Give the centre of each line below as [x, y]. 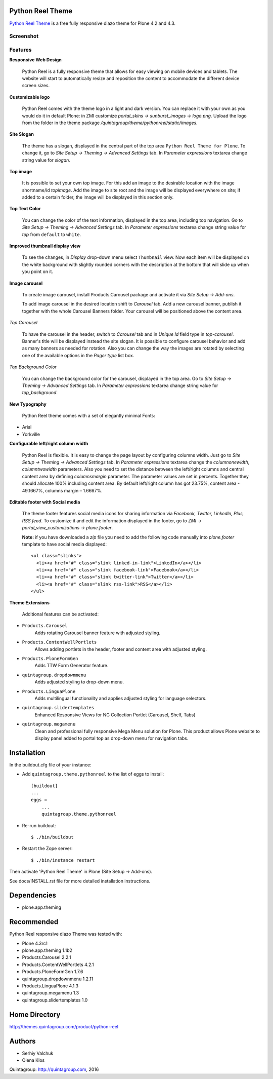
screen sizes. [36, 86]
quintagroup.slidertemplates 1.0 [55, 1000]
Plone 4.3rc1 [35, 943]
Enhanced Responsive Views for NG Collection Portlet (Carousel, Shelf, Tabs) [115, 715]
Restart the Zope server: [47, 849]
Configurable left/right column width [49, 444]
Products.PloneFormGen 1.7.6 [53, 972]
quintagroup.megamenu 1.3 [51, 993]
